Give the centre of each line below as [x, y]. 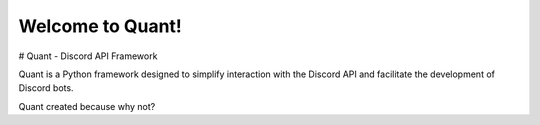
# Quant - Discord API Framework [88, 56]
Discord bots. [46, 88]
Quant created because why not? [87, 106]
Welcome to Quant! [100, 26]
